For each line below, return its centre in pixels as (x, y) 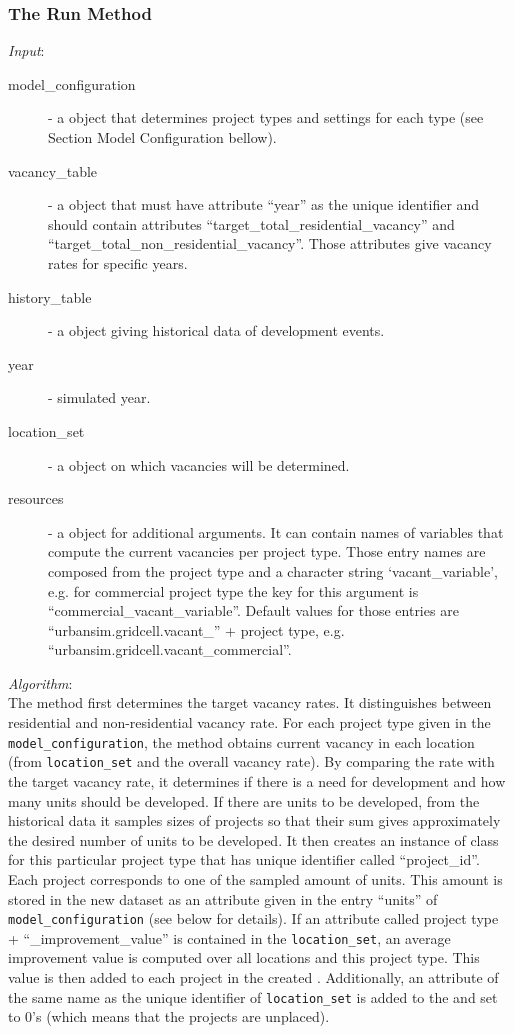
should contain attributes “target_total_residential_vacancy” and (251, 223)
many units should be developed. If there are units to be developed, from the (244, 800)
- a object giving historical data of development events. (216, 330)
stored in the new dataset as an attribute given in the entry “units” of (223, 898)
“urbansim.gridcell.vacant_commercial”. (170, 649)
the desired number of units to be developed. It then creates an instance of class (253, 839)
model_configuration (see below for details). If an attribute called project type (253, 918)
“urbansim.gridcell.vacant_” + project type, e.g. (196, 629)
